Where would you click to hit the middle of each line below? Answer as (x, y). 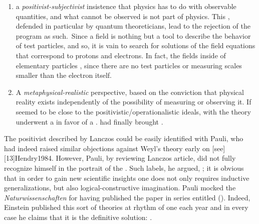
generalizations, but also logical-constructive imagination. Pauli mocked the (120, 188)
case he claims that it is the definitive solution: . (78, 217)
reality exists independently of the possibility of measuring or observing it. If (134, 102)
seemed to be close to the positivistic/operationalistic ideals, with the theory (133, 111)
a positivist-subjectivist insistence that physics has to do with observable (126, 6)
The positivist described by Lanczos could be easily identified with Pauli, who (124, 138)
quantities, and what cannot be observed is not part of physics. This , (123, 16)
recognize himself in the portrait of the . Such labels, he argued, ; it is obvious (124, 167)
